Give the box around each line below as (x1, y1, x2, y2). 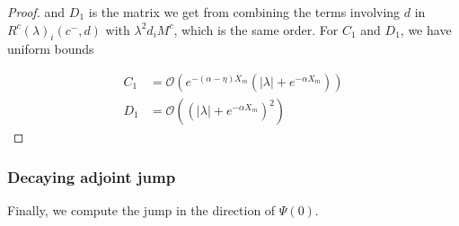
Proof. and (7, 3, 66, 21)
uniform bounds (7, 39, 94, 58)
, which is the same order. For (173, 20, 339, 39)
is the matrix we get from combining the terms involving (88, 3, 401, 21)
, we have (400, 20, 452, 39)
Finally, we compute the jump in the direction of (7, 200, 276, 219)
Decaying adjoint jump (7, 165, 176, 187)
